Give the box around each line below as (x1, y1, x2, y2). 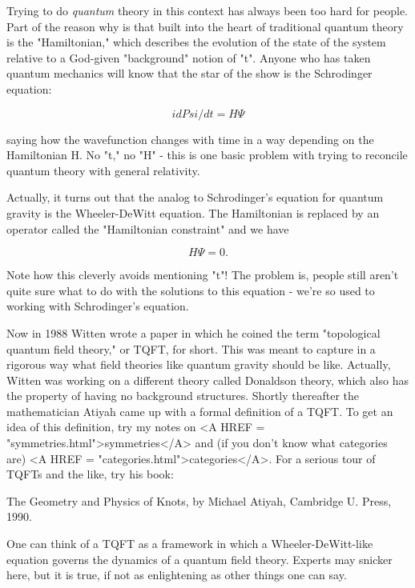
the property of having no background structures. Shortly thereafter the (6, 387, 359, 404)
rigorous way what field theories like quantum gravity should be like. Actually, (6, 356, 391, 373)
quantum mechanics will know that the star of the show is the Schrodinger (6, 65, 373, 82)
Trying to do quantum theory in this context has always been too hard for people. (6, 2, 409, 18)
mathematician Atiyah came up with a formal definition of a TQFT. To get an (6, 402, 393, 419)
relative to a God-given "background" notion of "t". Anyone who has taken (6, 49, 371, 66)
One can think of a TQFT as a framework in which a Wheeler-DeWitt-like (6, 535, 373, 552)
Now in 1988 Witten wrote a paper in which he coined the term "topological (6, 324, 381, 341)
